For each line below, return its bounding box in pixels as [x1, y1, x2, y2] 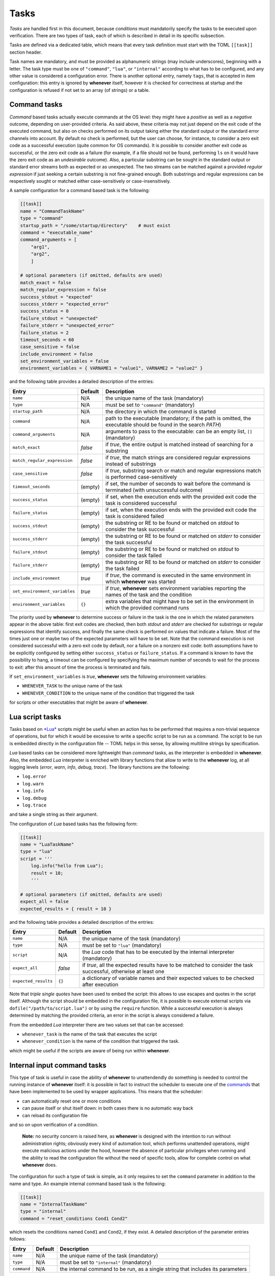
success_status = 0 [20, 308, 69, 314]
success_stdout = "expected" [20, 294, 93, 300]
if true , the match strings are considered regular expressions [105, 454, 251, 461]
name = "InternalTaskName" [20, 1201, 88, 1207]
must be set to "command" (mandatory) [105, 401, 195, 408]
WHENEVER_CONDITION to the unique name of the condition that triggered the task [22, 690, 195, 696]
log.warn [22, 781, 44, 787]
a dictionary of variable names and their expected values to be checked [82, 974, 254, 981]
